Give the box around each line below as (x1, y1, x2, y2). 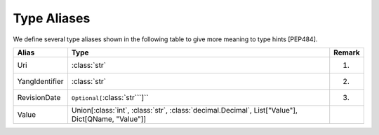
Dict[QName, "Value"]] (71, 114, 147, 124)
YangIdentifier (17, 76, 64, 86)
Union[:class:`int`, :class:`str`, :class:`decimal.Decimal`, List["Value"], (71, 105, 298, 115)
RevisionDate (17, 92, 61, 102)
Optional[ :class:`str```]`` (71, 92, 149, 102)
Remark (333, 48, 361, 57)
